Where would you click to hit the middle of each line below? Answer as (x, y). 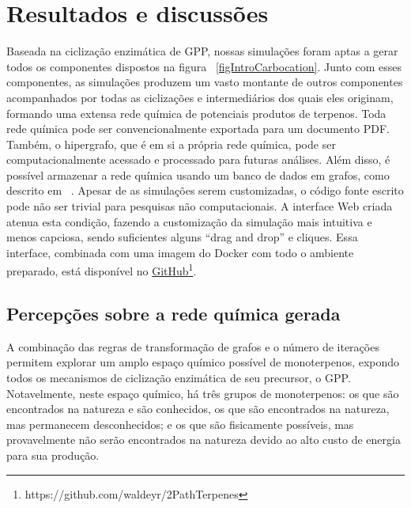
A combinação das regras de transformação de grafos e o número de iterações (193, 346)
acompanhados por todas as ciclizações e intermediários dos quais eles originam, (200, 97)
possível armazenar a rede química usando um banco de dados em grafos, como (198, 174)
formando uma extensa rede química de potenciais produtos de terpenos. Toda (196, 113)
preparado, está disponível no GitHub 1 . (102, 270)
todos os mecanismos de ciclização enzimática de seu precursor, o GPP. (179, 378)
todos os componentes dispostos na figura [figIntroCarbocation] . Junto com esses (204, 66)
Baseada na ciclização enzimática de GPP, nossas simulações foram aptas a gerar (202, 51)
